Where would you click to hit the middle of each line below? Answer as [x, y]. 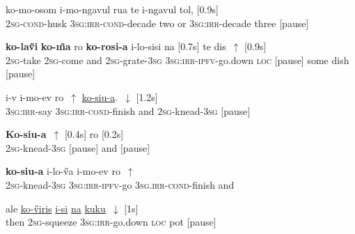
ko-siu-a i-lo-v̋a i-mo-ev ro [63, 171]
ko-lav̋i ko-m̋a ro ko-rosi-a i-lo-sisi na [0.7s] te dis [116, 46]
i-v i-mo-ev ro [35, 96]
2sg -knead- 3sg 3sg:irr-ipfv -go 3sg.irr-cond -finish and [120, 184]
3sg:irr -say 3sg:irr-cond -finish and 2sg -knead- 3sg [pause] [128, 110]
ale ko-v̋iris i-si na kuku [56, 208]
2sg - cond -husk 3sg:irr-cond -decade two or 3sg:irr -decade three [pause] [157, 23]
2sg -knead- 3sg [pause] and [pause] [78, 147]
